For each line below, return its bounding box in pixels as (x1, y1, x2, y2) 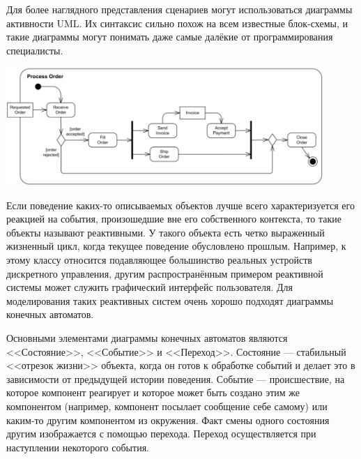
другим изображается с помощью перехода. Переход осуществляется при (6, 426, 316, 441)
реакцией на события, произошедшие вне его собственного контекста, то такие (6, 211, 341, 226)
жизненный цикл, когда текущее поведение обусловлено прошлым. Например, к (6, 239, 346, 253)
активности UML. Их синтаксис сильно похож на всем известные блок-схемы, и (6, 15, 348, 30)
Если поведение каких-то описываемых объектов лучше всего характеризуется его (6, 197, 355, 212)
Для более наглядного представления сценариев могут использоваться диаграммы (6, 2, 353, 16)
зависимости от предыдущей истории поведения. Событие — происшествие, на (6, 371, 345, 386)
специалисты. (6, 43, 63, 57)
